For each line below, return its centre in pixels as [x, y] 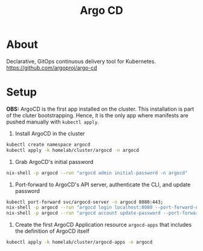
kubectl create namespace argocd [48, 145]
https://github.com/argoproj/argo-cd [52, 68]
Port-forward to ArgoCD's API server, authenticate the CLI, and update [103, 184]
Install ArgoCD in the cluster [50, 133]
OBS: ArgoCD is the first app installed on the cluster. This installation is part [100, 109]
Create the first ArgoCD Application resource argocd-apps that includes [103, 225]
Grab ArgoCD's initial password [54, 161]
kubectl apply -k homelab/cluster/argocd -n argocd [72, 150]
